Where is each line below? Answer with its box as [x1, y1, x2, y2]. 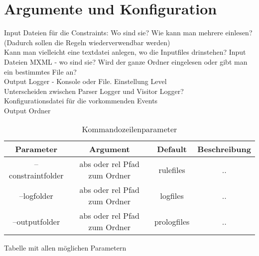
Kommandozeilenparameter [82, 123, 177, 135]
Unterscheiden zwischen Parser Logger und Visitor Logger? [4, 85, 184, 96]
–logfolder [19, 189, 53, 201]
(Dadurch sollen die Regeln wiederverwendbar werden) [4, 37, 170, 47]
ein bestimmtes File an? [4, 66, 77, 77]
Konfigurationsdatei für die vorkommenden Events [4, 95, 158, 106]
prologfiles [154, 215, 190, 227]
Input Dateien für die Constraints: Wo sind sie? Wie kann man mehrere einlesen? [4, 27, 253, 38]
